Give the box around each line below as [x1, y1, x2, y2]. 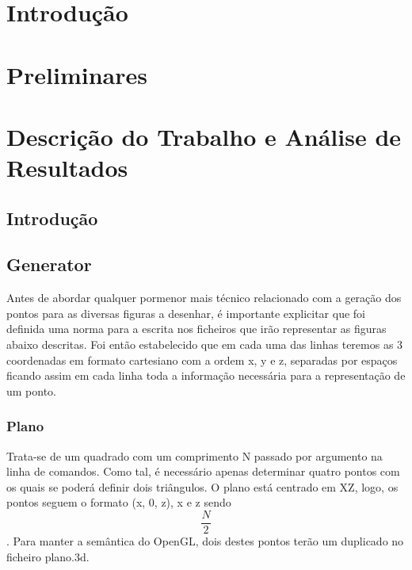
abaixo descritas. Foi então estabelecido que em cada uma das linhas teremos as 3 [6, 336, 403, 353]
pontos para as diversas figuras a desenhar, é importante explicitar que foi [6, 304, 365, 321]
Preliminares [6, 58, 147, 90]
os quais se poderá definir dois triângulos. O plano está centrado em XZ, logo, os [6, 478, 399, 495]
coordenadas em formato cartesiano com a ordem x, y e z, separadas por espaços [6, 351, 398, 368]
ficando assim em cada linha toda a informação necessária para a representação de [6, 367, 406, 384]
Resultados [6, 151, 128, 184]
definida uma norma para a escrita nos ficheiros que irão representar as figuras [6, 320, 387, 337]
